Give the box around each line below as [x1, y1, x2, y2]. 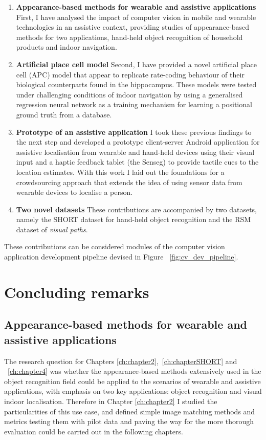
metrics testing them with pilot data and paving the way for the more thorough [4, 416, 254, 427]
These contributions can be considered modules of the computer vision [4, 241, 225, 252]
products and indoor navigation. [16, 42, 117, 52]
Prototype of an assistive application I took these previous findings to [16, 126, 252, 137]
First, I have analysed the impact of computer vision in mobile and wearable [16, 11, 256, 22]
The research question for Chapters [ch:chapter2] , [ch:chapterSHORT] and [4, 355, 237, 366]
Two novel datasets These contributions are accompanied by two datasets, [16, 204, 257, 214]
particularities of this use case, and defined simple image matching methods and [4, 406, 255, 416]
